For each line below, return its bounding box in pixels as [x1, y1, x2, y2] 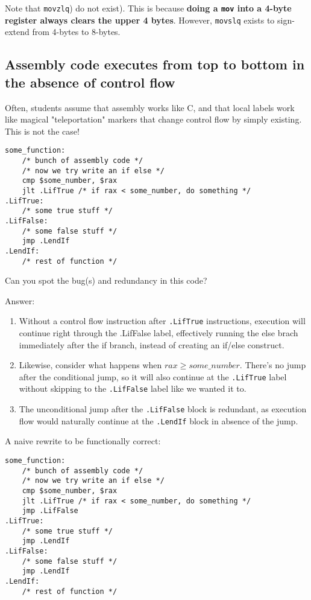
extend [5, 25, 30, 38]
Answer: [5, 294, 35, 307]
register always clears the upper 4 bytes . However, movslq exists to [5, 13, 275, 26]
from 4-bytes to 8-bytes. [32, 25, 121, 38]
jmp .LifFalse [22, 506, 78, 515]
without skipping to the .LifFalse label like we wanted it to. [19, 382, 247, 395]
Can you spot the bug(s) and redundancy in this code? [5, 274, 207, 287]
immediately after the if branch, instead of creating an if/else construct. [19, 338, 284, 351]
